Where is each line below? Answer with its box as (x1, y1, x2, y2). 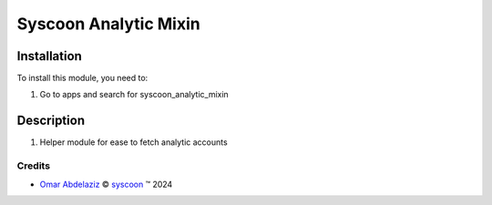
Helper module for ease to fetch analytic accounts (39, 137, 228, 148)
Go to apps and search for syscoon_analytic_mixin (39, 89, 230, 100)
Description (16, 113, 86, 128)
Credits (16, 159, 50, 172)
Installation (16, 48, 82, 64)
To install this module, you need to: (16, 73, 149, 84)
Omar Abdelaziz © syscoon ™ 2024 (39, 179, 173, 190)
